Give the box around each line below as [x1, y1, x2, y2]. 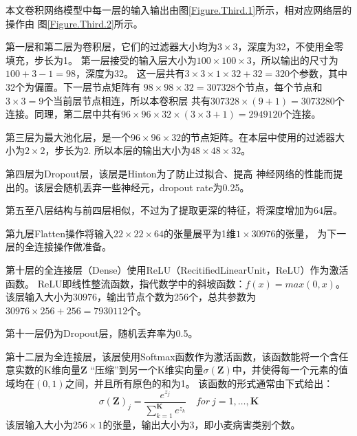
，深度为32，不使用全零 [237, 39, 344, 54]
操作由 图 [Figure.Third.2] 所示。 [6, 16, 143, 30]
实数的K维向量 [14, 362, 80, 377]
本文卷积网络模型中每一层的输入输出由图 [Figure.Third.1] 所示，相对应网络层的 [6, 3, 352, 17]
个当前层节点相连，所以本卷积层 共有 [43, 93, 210, 107]
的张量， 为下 [275, 226, 337, 240]
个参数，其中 [290, 66, 348, 80]
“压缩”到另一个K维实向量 [90, 362, 204, 377]
